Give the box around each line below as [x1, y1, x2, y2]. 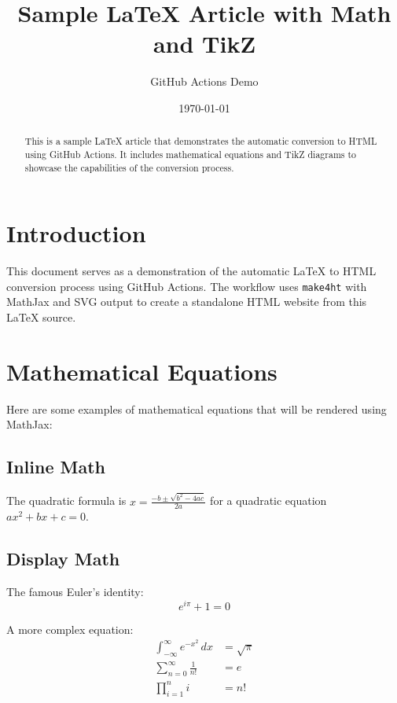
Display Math [6, 547, 120, 571]
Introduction [6, 217, 146, 249]
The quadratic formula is [6, 492, 127, 509]
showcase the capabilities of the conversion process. [24, 160, 234, 174]
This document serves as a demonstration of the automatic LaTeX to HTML [6, 263, 377, 279]
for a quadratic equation [210, 492, 327, 509]
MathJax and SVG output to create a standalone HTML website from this [6, 293, 367, 310]
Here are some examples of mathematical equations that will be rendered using [6, 400, 387, 417]
